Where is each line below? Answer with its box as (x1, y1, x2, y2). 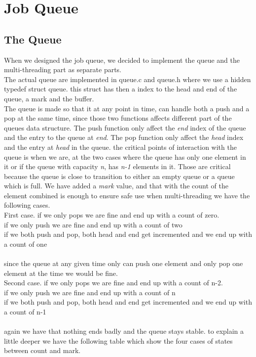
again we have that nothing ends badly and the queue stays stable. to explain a (4, 326, 244, 336)
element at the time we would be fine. (4, 268, 118, 278)
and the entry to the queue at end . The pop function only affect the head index (4, 132, 244, 142)
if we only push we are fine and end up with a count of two (4, 219, 183, 229)
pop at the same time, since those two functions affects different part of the (4, 113, 232, 123)
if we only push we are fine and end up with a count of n (4, 287, 176, 297)
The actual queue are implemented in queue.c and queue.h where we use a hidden (4, 74, 251, 84)
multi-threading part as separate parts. (4, 64, 122, 75)
